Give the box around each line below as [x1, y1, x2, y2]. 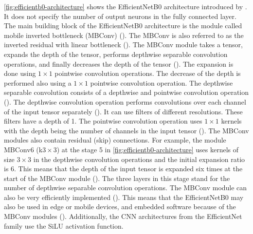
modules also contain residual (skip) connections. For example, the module [4, 135, 226, 145]
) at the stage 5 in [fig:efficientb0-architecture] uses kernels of [56, 144, 239, 154]
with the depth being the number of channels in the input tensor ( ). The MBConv [4, 125, 249, 135]
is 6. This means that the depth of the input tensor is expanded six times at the [4, 163, 243, 174]
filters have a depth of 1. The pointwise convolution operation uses [4, 116, 202, 126]
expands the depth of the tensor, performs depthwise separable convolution [4, 49, 228, 59]
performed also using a [4, 77, 72, 88]
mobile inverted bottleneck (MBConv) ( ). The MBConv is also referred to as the [4, 30, 244, 40]
